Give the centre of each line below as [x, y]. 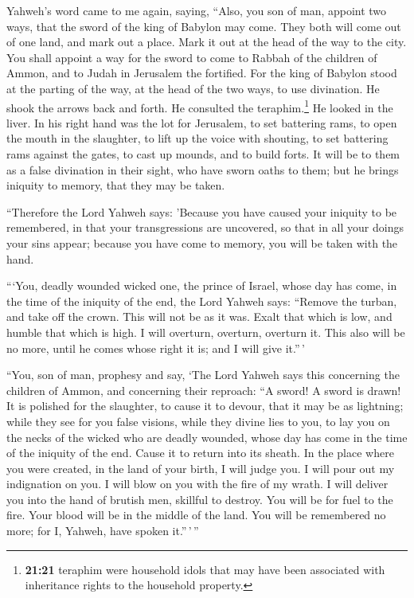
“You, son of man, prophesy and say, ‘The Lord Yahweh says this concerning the [203, 375]
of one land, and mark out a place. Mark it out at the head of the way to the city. [207, 42]
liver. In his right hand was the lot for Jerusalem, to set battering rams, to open [202, 122]
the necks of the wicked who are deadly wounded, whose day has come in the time [207, 437]
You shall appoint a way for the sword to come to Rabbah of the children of [192, 57]
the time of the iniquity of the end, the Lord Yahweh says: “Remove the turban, [202, 301]
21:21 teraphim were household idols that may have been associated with [205, 569]
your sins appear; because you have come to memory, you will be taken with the [202, 242]
